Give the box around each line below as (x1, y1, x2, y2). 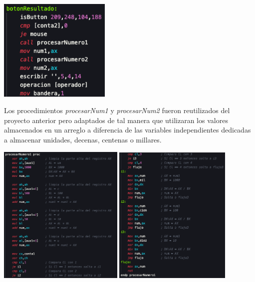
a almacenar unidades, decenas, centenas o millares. (4, 134, 162, 144)
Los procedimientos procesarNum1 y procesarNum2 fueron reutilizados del (4, 105, 230, 116)
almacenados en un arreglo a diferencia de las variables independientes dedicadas (4, 125, 251, 135)
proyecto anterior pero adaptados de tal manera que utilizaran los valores (4, 115, 228, 125)
